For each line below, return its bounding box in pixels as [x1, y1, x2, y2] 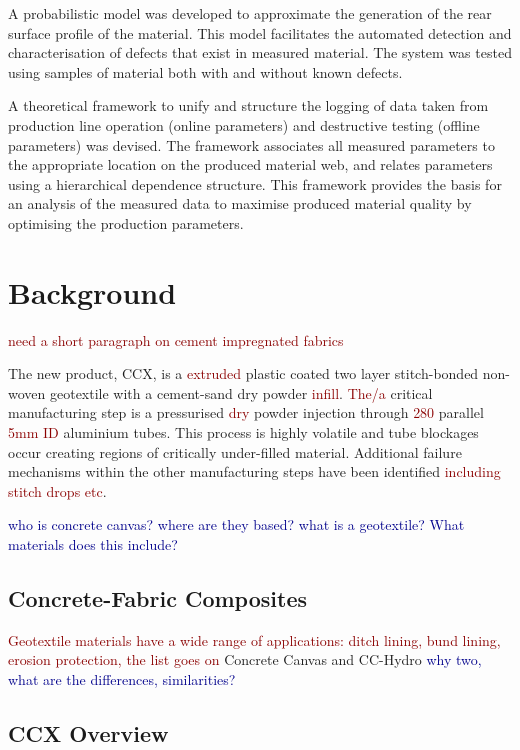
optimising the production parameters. [8, 212, 244, 233]
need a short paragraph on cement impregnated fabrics [8, 329, 344, 350]
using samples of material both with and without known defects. [8, 61, 403, 82]
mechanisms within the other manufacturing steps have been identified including [8, 461, 501, 482]
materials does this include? [8, 534, 178, 554]
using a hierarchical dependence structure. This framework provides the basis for [8, 173, 502, 194]
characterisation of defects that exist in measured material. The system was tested [8, 42, 512, 63]
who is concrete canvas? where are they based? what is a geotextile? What [8, 514, 465, 535]
